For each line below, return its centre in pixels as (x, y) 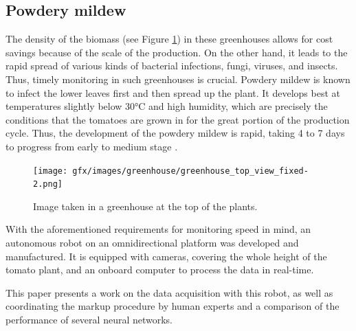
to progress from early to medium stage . (92, 146)
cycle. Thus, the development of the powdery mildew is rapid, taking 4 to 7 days (175, 133)
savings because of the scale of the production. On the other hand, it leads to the (177, 52)
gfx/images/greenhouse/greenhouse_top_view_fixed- (190, 171)
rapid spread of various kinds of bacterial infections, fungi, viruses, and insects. (172, 66)
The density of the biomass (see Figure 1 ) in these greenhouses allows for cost (169, 39)
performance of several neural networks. (89, 320)
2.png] (48, 184)
